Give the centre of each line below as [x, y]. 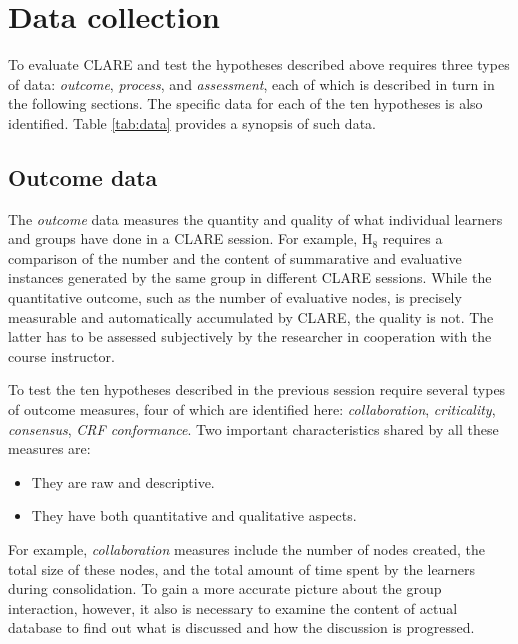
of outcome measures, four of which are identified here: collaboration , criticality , [252, 409]
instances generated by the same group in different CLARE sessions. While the [250, 277]
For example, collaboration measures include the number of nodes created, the [247, 549]
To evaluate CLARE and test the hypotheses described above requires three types [259, 64]
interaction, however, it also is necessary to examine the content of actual [233, 607]
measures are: [49, 448]
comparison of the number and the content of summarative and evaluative [235, 257]
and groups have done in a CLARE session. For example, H [190, 238]
